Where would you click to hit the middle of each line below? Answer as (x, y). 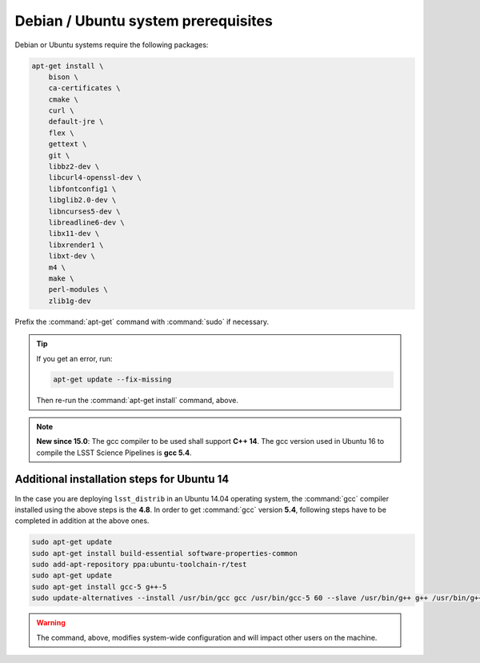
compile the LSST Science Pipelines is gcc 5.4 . (114, 453)
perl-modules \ (78, 290)
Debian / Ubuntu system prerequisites (144, 21)
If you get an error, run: (74, 358)
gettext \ (68, 144)
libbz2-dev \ (74, 167)
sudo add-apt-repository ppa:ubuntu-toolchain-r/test (139, 565)
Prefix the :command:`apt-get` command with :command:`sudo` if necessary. (142, 322)
